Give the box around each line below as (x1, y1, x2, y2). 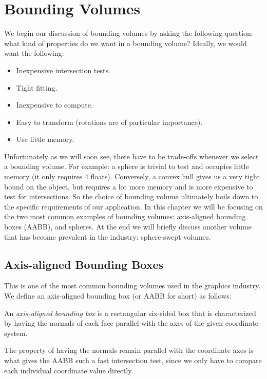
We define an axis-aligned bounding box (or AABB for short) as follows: (4, 290, 232, 301)
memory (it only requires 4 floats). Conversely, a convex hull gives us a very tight (4, 171, 260, 182)
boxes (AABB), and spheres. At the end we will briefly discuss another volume (4, 221, 252, 232)
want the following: (4, 48, 64, 58)
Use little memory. (16, 134, 74, 144)
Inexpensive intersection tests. (16, 65, 110, 75)
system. (4, 327, 28, 338)
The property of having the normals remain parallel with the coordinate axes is (4, 345, 254, 355)
